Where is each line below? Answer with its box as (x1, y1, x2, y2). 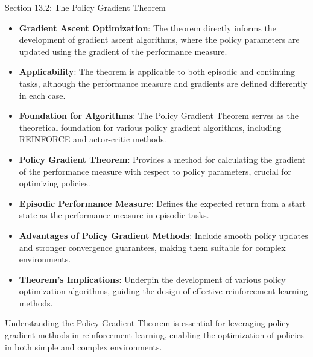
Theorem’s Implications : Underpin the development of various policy (19, 273, 286, 285)
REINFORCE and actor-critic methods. (19, 133, 166, 145)
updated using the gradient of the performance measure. (19, 45, 227, 57)
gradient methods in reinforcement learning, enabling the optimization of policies (5, 329, 304, 341)
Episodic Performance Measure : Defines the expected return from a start (19, 197, 306, 209)
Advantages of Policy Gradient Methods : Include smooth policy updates (19, 229, 308, 241)
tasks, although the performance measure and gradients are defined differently (19, 77, 308, 89)
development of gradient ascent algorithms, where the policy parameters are (19, 33, 300, 46)
